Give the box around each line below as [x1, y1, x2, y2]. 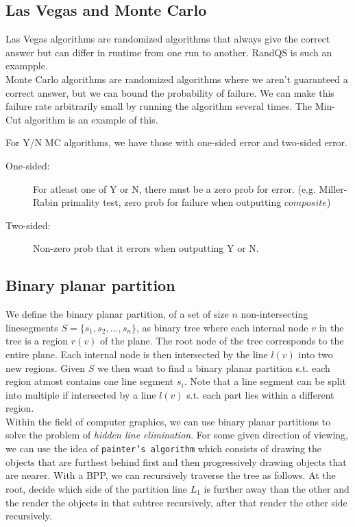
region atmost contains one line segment [5, 374, 174, 388]
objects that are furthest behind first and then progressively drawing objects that [5, 454, 347, 469]
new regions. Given [5, 360, 86, 375]
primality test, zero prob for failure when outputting [61, 195, 282, 209]
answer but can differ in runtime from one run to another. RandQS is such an [5, 45, 332, 59]
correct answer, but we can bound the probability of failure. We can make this [5, 85, 334, 99]
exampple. [5, 58, 48, 73]
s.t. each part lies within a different [186, 387, 334, 401]
